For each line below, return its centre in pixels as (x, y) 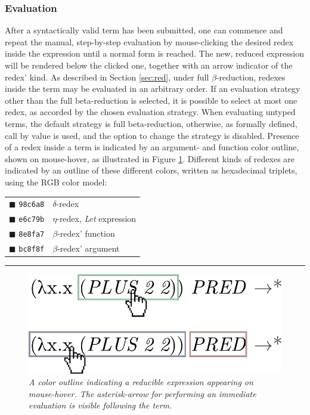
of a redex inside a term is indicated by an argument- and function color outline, (152, 147)
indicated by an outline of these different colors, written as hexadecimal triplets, (151, 170)
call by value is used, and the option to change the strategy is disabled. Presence (152, 135)
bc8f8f (32, 249)
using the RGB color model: (56, 182)
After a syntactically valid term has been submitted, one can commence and (144, 30)
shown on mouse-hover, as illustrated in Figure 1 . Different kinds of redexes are (150, 158)
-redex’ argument (89, 248)
